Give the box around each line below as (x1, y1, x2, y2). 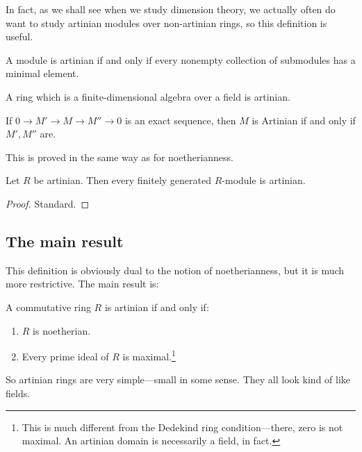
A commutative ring (6, 299, 91, 314)
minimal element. (6, 66, 79, 81)
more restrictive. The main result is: (6, 276, 159, 291)
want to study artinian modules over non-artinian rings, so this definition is (6, 15, 327, 30)
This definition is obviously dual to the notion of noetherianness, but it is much (6, 262, 345, 277)
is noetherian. (33, 323, 91, 337)
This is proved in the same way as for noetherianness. (6, 149, 233, 164)
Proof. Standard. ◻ (6, 196, 90, 210)
